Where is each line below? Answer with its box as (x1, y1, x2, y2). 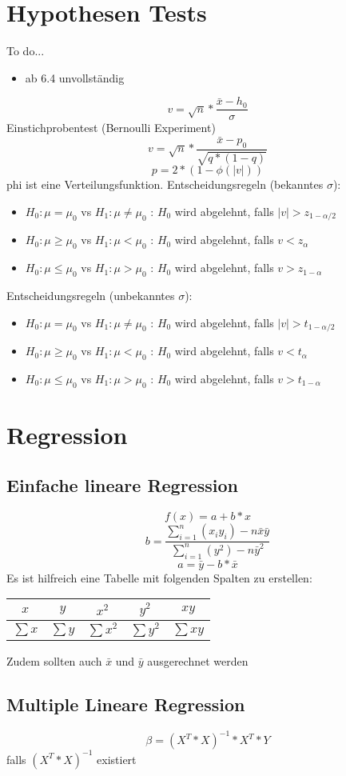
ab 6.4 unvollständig (25, 69, 125, 86)
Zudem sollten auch (6, 652, 102, 669)
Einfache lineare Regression (6, 473, 238, 498)
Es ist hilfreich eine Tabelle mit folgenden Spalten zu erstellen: (6, 569, 312, 586)
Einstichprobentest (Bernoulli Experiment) (6, 119, 216, 136)
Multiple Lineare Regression (6, 691, 245, 716)
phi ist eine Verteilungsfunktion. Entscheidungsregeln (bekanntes (6, 176, 324, 193)
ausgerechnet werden (147, 652, 249, 669)
